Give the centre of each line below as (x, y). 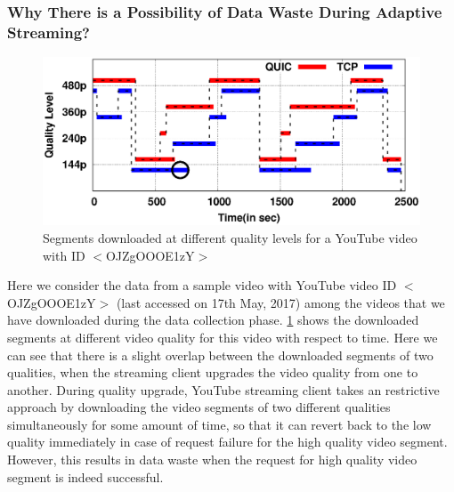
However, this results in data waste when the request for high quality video (212, 460)
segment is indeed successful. (85, 476)
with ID (64, 255)
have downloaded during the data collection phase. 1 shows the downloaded (213, 320)
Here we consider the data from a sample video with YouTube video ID (202, 285)
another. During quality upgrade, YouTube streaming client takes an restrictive (223, 389)
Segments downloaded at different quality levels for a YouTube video (230, 237)
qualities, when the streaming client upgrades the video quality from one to (213, 372)
